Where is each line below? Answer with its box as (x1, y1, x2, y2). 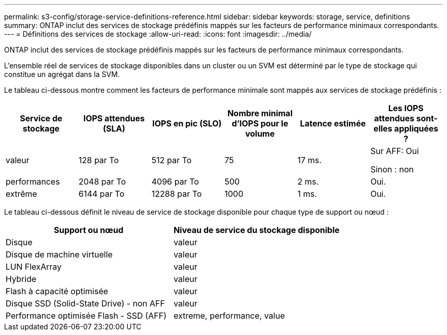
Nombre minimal (227, 108, 293, 118)
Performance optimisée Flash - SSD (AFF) (6, 311, 167, 321)
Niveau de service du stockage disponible (173, 225, 340, 235)
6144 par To (78, 189, 125, 199)
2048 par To (78, 176, 126, 187)
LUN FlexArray (6, 262, 62, 272)
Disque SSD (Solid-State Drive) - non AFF (6, 298, 165, 308)
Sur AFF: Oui (370, 146, 419, 156)
